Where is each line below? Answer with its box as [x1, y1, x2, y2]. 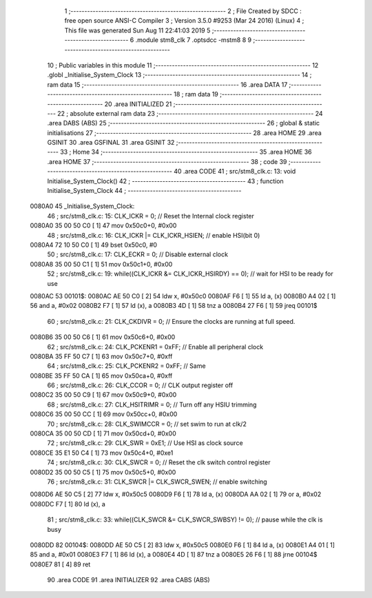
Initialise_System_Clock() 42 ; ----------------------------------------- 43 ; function [47, 176, 284, 185]
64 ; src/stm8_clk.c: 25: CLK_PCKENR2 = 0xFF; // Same [47, 362, 206, 370]
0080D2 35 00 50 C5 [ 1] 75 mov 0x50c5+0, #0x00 [30, 468, 176, 476]
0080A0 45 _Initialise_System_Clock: [30, 202, 135, 210]
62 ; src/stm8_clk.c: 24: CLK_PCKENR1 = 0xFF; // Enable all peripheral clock [47, 342, 264, 351]
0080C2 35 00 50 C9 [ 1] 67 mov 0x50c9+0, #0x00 [30, 391, 177, 399]
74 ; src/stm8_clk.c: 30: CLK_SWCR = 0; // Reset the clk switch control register [47, 458, 271, 466]
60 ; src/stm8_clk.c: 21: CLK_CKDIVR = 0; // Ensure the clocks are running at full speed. [47, 317, 296, 325]
